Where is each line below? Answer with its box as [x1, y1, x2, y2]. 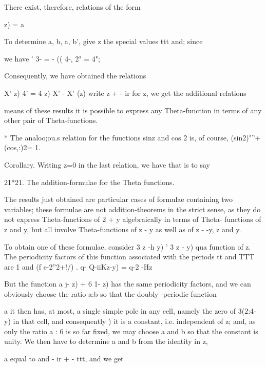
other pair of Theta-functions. [4, 115, 98, 126]
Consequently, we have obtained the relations [4, 70, 146, 81]
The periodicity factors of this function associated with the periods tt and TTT [4, 251, 255, 262]
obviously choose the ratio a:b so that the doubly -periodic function [4, 288, 217, 299]
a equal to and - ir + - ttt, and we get [4, 353, 124, 363]
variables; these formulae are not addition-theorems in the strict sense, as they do [4, 203, 261, 214]
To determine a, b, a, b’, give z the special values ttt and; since [4, 36, 203, 47]
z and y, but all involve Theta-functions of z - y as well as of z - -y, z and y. [4, 223, 241, 234]
